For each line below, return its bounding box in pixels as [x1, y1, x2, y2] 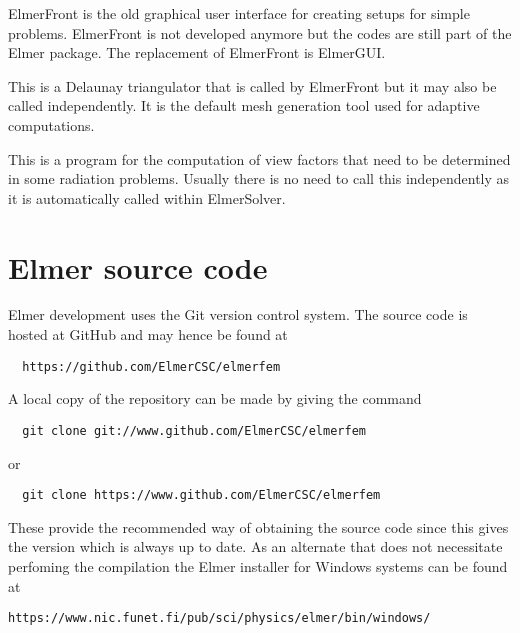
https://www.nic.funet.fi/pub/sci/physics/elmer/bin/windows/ [8, 611, 431, 626]
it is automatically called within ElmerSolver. [8, 187, 286, 208]
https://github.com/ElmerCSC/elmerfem [22, 359, 281, 374]
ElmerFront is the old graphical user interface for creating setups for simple [8, 3, 470, 23]
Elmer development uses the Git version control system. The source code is [8, 304, 468, 325]
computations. [8, 114, 95, 135]
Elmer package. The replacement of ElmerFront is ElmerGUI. [8, 42, 386, 63]
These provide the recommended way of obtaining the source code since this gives [8, 516, 509, 537]
